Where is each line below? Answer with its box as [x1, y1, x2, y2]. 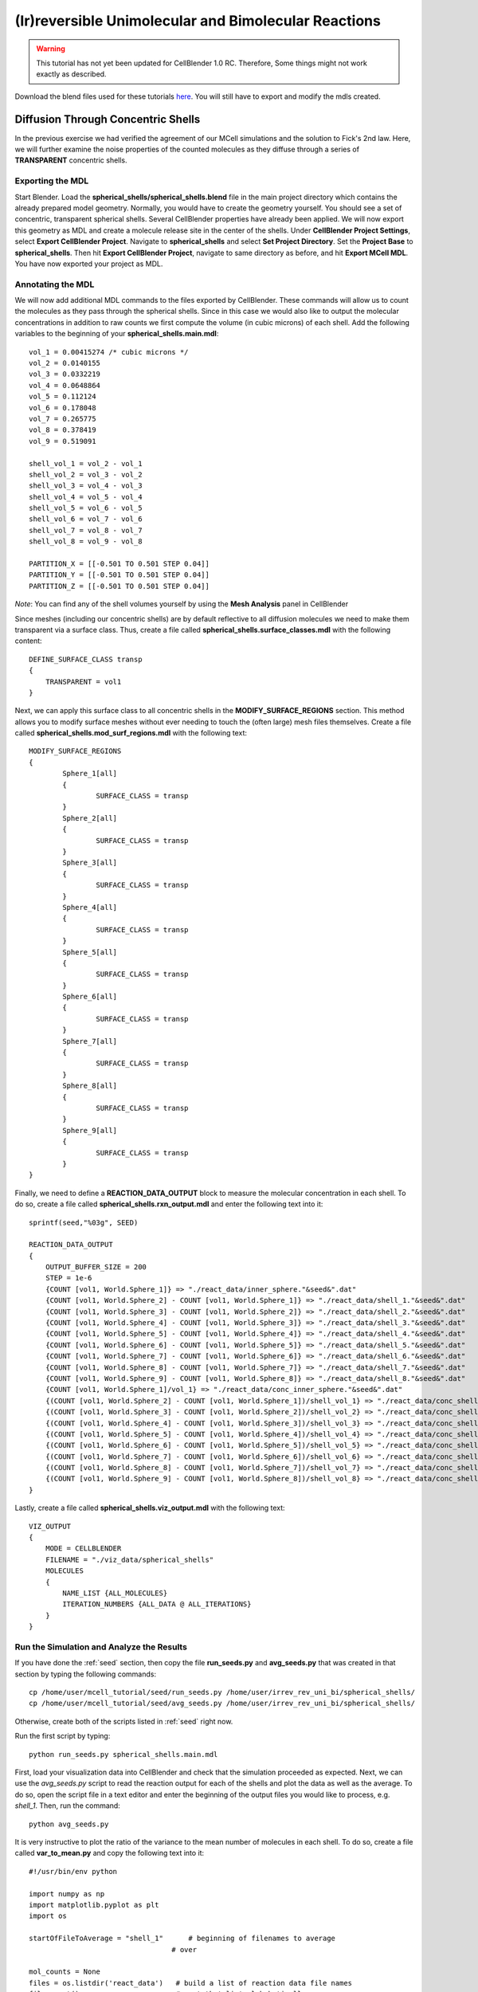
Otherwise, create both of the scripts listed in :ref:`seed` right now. [14, 1716, 233, 1726]
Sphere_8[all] [62, 1081, 118, 1091]
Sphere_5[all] [62, 947, 118, 956]
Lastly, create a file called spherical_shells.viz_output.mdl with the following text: [14, 1503, 286, 1513]
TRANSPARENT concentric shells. [14, 155, 127, 165]
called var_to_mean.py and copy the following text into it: [14, 1849, 205, 1858]
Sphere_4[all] [62, 903, 118, 912]
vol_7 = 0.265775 [29, 414, 96, 423]
